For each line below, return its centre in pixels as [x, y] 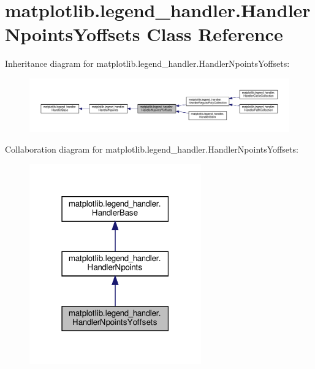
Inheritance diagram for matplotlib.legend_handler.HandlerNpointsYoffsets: [147, 63]
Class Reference [215, 34]
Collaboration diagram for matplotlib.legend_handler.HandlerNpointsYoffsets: [152, 149]
